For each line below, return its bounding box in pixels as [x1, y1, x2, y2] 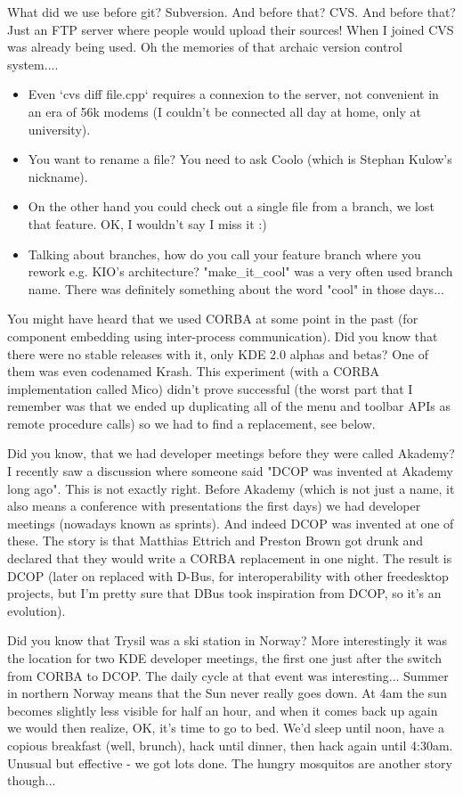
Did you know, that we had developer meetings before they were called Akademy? [7, 444, 455, 463]
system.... [7, 54, 59, 73]
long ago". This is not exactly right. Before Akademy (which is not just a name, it [7, 479, 455, 497]
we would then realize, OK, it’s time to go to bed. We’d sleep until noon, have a [7, 718, 444, 737]
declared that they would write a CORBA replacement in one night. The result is [7, 549, 452, 568]
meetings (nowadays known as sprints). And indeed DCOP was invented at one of [7, 513, 454, 532]
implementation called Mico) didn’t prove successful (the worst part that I [7, 379, 413, 397]
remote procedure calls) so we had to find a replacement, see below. [7, 414, 376, 432]
